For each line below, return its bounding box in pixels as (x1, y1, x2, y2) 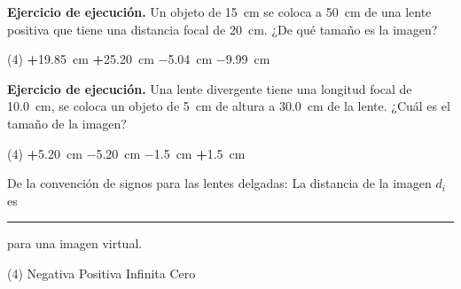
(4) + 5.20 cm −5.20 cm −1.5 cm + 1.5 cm (7, 144, 246, 162)
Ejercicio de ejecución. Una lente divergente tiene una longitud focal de (7, 79, 412, 98)
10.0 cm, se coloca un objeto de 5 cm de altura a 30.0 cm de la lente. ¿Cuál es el (7, 97, 450, 115)
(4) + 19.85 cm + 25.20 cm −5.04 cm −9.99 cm (7, 50, 270, 68)
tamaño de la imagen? (7, 113, 127, 132)
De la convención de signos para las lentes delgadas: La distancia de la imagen (7, 174, 432, 192)
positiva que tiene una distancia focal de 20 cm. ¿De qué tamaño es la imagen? (7, 20, 438, 38)
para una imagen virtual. (7, 234, 143, 253)
